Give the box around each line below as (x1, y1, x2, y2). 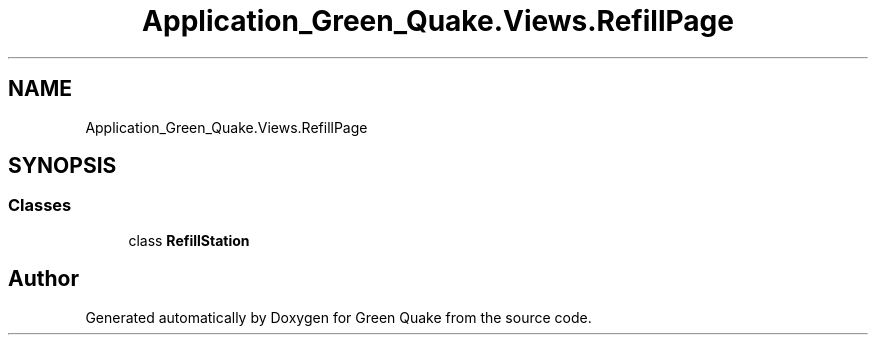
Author (8, 266, 79, 292)
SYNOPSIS (8, 153, 117, 179)
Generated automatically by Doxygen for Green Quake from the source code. (85, 308, 592, 326)
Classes (8, 195, 72, 216)
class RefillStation (128, 231, 250, 249)
